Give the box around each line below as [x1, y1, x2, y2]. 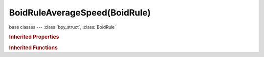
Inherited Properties [9, 34, 60, 41]
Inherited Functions [9, 44, 58, 51]
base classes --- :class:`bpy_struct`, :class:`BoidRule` [9, 24, 116, 30]
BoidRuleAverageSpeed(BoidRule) [9, 7, 151, 18]
